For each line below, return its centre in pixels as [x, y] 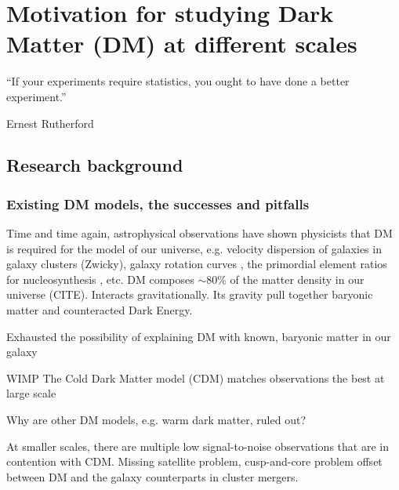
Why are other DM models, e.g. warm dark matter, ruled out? [156, 420]
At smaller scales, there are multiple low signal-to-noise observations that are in [198, 446]
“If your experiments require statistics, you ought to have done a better [178, 81]
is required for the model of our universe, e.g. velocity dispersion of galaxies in [194, 248]
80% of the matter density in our [285, 279]
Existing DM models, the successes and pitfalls [158, 203]
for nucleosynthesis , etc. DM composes [100, 279]
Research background [95, 165]
